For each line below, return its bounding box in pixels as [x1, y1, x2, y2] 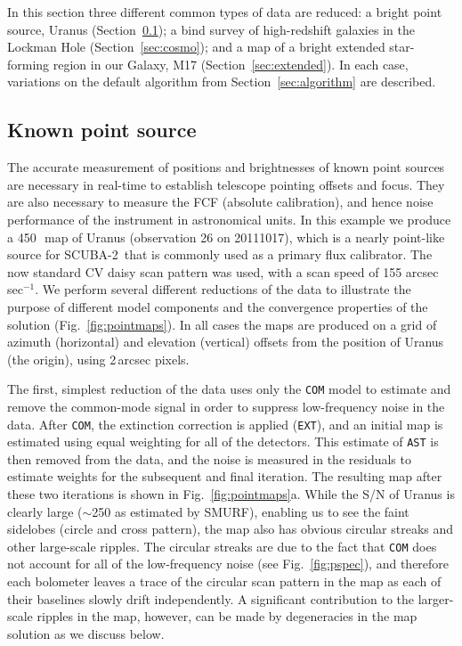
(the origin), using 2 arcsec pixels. [7, 349, 190, 368]
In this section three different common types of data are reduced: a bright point [7, 3, 442, 20]
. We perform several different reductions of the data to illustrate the [35, 280, 411, 298]
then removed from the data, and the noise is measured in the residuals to [7, 449, 411, 468]
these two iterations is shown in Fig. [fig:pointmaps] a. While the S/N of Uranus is [7, 485, 455, 503]
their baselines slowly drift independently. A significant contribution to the [7, 589, 415, 608]
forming [7, 54, 50, 73]
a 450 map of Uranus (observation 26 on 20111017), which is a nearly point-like [7, 227, 445, 246]
